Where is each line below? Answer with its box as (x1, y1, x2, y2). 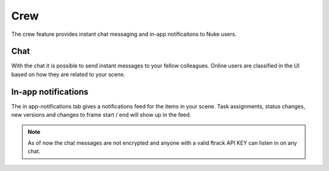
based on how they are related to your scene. (11, 71, 126, 78)
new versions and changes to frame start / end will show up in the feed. (11, 111, 191, 119)
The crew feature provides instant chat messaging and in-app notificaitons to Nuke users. (11, 30, 237, 38)
